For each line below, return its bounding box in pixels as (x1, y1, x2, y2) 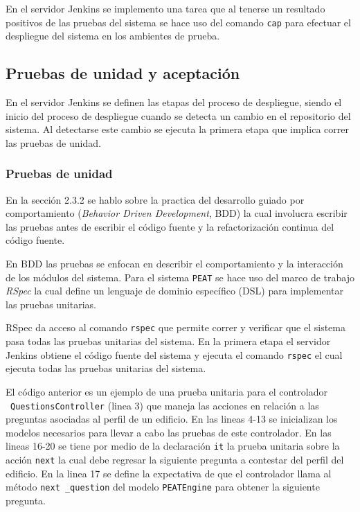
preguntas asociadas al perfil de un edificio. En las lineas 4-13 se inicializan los (6, 412, 338, 426)
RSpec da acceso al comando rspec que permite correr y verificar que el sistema (6, 320, 345, 335)
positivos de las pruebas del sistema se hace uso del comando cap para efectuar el (6, 15, 351, 29)
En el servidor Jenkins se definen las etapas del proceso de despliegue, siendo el (6, 95, 342, 109)
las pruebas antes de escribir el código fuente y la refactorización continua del (6, 219, 334, 233)
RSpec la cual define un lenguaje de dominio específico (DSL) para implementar (6, 283, 343, 298)
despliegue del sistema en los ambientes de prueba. (6, 28, 220, 43)
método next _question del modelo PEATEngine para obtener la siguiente (6, 479, 320, 494)
